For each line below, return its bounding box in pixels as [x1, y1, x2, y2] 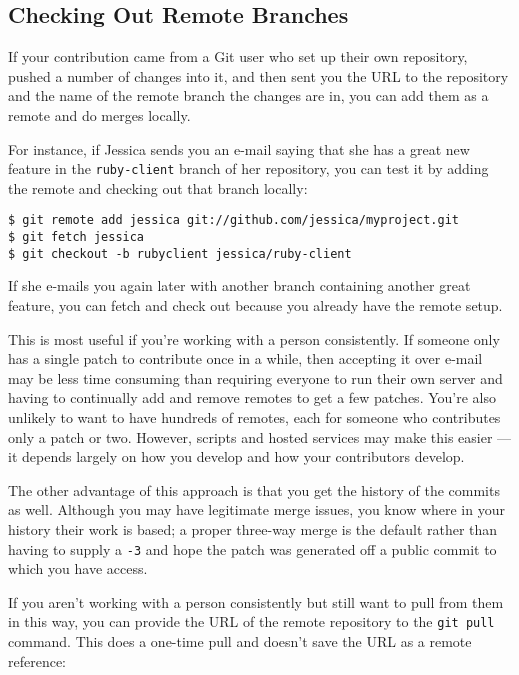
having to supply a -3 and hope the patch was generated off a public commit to [8, 538, 497, 559]
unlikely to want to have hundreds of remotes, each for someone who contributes [8, 406, 501, 427]
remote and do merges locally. [8, 104, 191, 125]
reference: [8, 650, 67, 671]
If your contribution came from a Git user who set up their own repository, [8, 46, 468, 67]
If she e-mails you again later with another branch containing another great [8, 275, 471, 296]
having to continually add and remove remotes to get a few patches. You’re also [8, 387, 496, 408]
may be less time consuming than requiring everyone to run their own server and [8, 367, 503, 388]
